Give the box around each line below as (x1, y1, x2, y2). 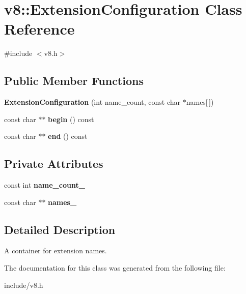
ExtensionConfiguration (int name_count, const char (4, 97, 181, 107)
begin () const (48, 113, 94, 124)
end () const (48, 131, 88, 141)
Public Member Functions (4, 73, 144, 89)
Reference (4, 18, 75, 39)
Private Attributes (4, 156, 103, 171)
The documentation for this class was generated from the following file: (4, 262, 226, 273)
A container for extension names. (4, 245, 107, 256)
